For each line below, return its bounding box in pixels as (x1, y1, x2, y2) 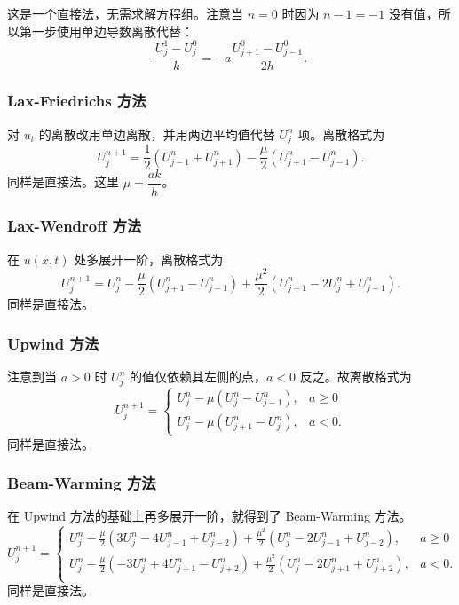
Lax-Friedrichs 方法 (7, 90, 146, 112)
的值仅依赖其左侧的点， (129, 367, 266, 386)
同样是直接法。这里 (7, 172, 119, 191)
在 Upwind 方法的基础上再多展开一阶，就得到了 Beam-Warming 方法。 (7, 507, 412, 525)
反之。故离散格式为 (299, 367, 412, 386)
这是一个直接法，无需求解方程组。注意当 (7, 4, 243, 22)
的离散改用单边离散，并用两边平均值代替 (38, 124, 275, 143)
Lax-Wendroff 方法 (7, 215, 142, 237)
